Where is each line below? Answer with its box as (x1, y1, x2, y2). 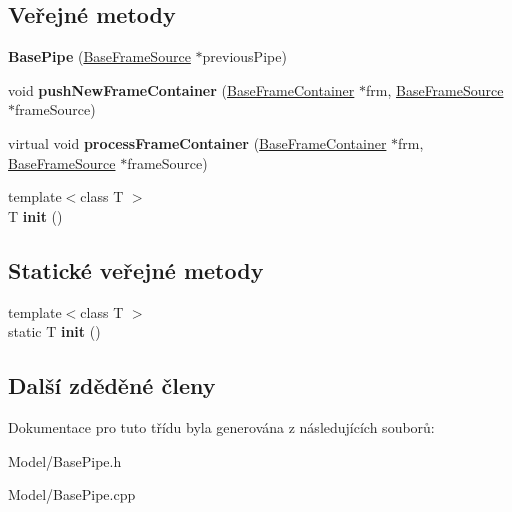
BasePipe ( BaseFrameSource (8, 46, 191, 67)
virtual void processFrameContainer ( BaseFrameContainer (8, 132, 387, 153)
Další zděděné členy (8, 370, 216, 401)
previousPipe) (202, 46, 287, 67)
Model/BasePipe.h (8, 450, 122, 471)
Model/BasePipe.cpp (8, 484, 136, 505)
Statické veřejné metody (8, 254, 264, 285)
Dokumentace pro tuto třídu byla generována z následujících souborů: (8, 416, 435, 437)
